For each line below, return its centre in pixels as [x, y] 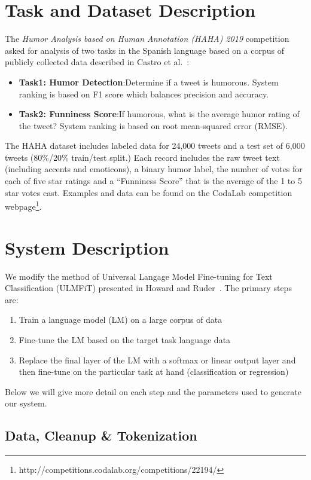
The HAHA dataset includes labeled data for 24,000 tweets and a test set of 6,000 [155, 146]
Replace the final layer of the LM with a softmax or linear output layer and [157, 360]
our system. [26, 403]
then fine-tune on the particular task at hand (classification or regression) [154, 372]
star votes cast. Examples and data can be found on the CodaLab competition [149, 192]
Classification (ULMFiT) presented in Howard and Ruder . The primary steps [148, 288]
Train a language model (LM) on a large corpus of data [121, 320]
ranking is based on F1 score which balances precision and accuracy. [144, 94]
